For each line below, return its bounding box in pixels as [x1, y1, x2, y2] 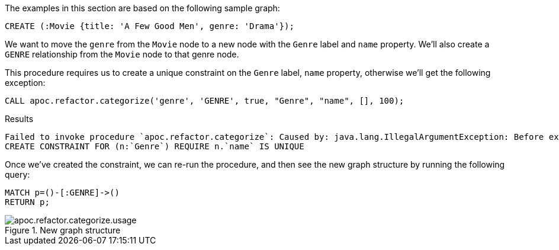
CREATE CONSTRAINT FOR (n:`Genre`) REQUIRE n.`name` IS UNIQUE [5, 142, 304, 151]
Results [5, 114, 34, 124]
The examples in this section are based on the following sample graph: [5, 3, 280, 13]
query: [5, 169, 30, 180]
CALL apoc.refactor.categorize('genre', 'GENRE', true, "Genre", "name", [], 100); [5, 96, 404, 105]
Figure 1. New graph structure [5, 225, 121, 235]
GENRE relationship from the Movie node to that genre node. [5, 49, 239, 59]
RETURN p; [5, 197, 50, 207]
